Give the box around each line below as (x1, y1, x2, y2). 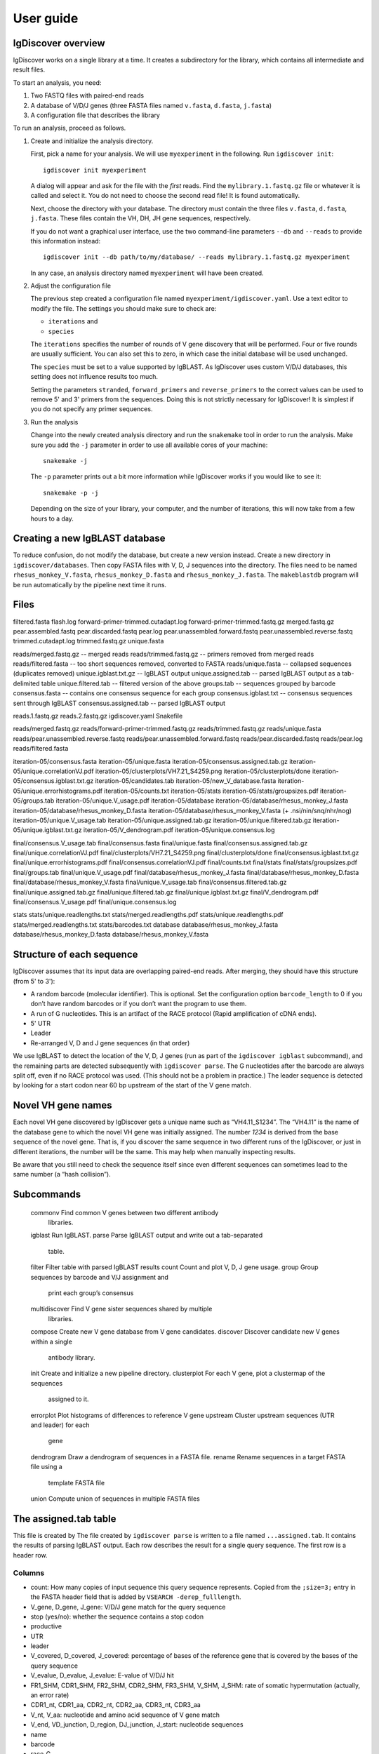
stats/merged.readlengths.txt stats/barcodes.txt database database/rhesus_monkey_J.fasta (13, 920, 279, 929)
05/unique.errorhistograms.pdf (13, 786, 103, 795)
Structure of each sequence (13, 949, 138, 960)
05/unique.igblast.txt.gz (13, 826, 82, 834)
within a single (30, 1337, 73, 1346)
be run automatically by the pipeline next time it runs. (13, 580, 167, 589)
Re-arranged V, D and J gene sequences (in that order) (30, 1038, 190, 1047)
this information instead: (30, 236, 101, 245)
